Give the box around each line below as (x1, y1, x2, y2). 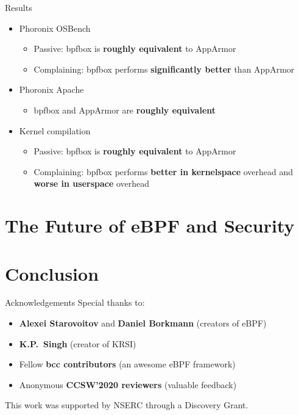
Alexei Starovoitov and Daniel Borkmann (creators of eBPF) (19, 317, 267, 330)
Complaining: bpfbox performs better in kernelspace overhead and (33, 165, 294, 178)
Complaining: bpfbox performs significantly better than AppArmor (33, 62, 295, 75)
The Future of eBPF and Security (5, 213, 295, 238)
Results (5, 1, 32, 13)
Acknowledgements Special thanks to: (5, 296, 145, 309)
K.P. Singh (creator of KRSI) (19, 337, 136, 350)
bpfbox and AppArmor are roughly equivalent (33, 103, 216, 116)
